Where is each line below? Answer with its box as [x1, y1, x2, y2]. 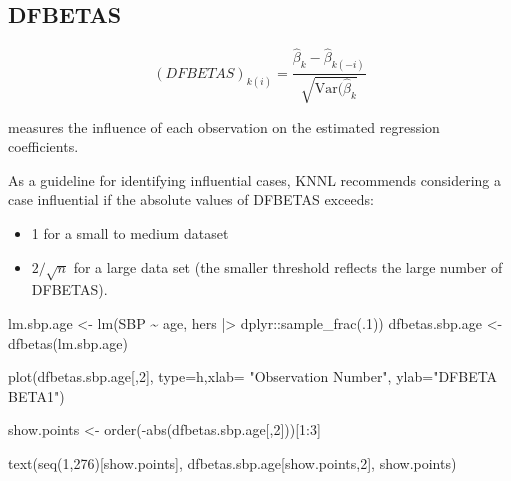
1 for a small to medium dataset [31, 223, 229, 244]
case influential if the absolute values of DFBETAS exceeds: [8, 189, 374, 210]
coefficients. [8, 136, 79, 157]
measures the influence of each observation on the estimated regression [8, 116, 440, 137]
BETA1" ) [8, 385, 65, 406]
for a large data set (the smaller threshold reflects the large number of [73, 256, 503, 277]
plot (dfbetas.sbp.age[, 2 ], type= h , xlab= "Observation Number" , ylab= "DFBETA [8, 366, 498, 387]
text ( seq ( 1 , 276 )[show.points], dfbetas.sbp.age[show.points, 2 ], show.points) [8, 453, 457, 473]
